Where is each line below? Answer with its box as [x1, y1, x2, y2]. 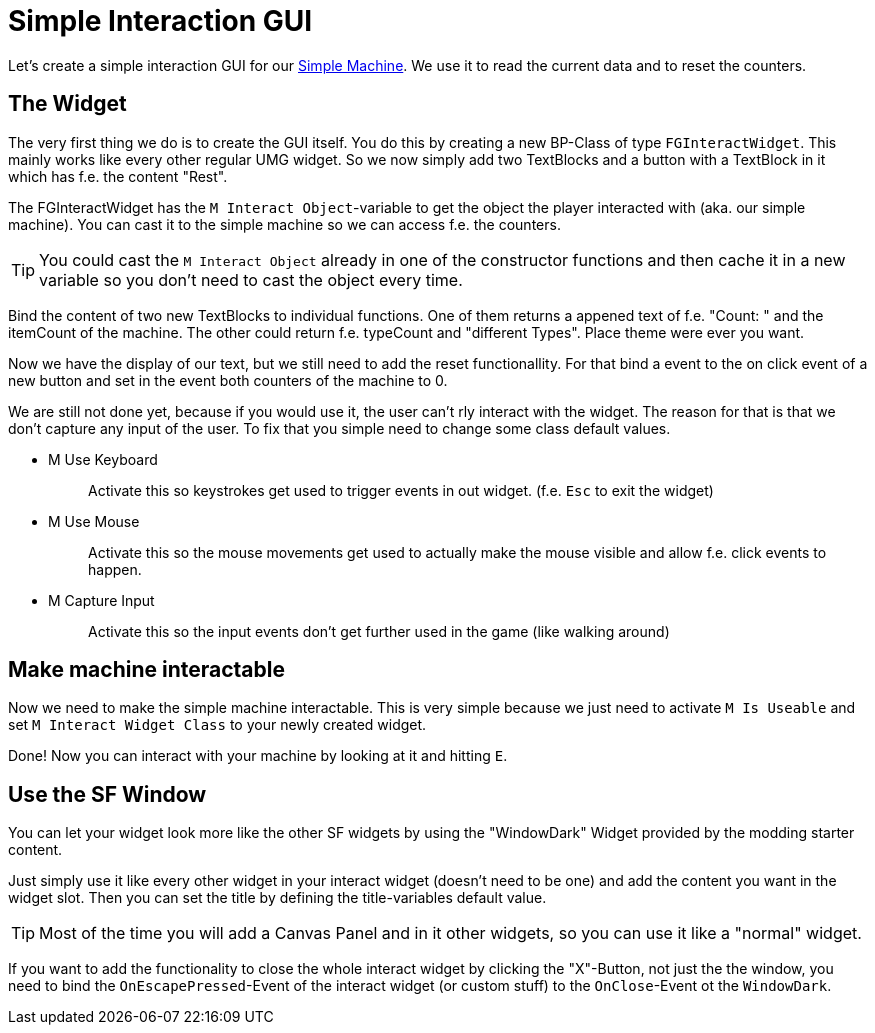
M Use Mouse [48, 512, 140, 530]
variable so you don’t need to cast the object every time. [39, 269, 463, 290]
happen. [88, 560, 142, 578]
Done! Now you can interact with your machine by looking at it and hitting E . [8, 747, 508, 765]
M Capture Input [48, 591, 155, 609]
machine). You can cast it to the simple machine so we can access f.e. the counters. [8, 215, 561, 233]
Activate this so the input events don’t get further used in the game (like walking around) [88, 622, 670, 640]
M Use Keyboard [48, 450, 158, 468]
